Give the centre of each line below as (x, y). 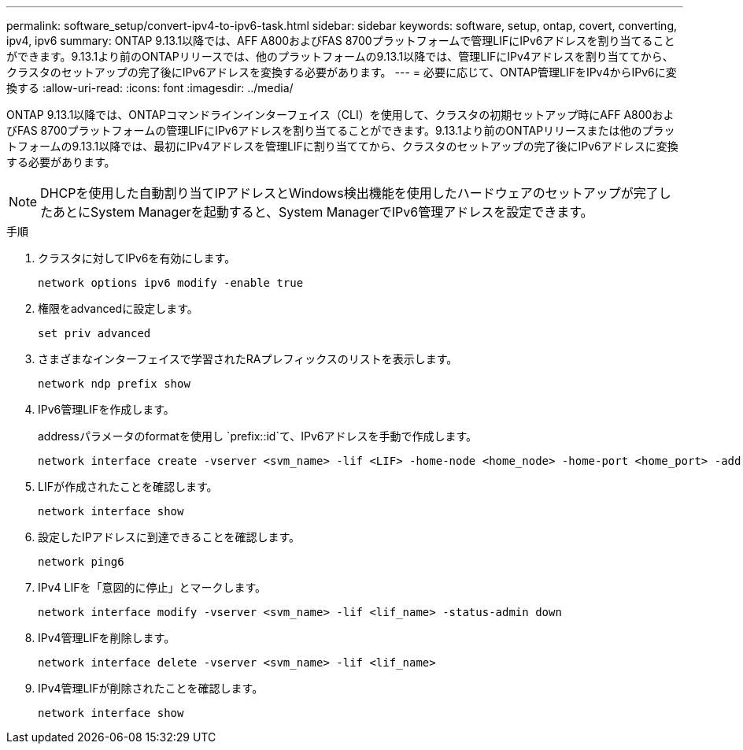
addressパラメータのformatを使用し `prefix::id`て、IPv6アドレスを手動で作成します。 (258, 436)
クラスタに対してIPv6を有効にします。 (137, 258)
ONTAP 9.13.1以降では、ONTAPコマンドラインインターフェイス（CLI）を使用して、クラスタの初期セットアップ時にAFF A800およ (340, 115)
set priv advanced (94, 333)
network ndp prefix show (114, 384)
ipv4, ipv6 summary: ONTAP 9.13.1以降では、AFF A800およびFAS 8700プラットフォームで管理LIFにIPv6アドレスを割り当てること (341, 41)
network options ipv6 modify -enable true (171, 283)
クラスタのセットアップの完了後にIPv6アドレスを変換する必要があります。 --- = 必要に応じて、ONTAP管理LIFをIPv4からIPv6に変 (342, 72)
